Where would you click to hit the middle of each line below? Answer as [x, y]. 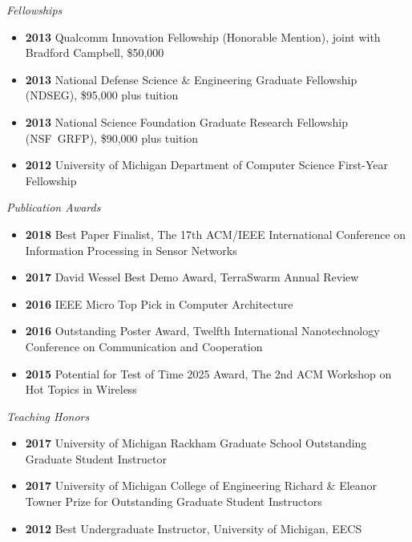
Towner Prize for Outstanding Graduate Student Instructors [174, 502]
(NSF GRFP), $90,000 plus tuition [112, 138]
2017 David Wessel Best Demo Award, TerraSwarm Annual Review [192, 277]
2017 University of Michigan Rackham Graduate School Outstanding [196, 443]
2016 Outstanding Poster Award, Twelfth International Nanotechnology [202, 331]
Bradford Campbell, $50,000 [95, 53]
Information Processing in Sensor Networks [131, 250]
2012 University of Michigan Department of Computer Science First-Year [206, 165]
